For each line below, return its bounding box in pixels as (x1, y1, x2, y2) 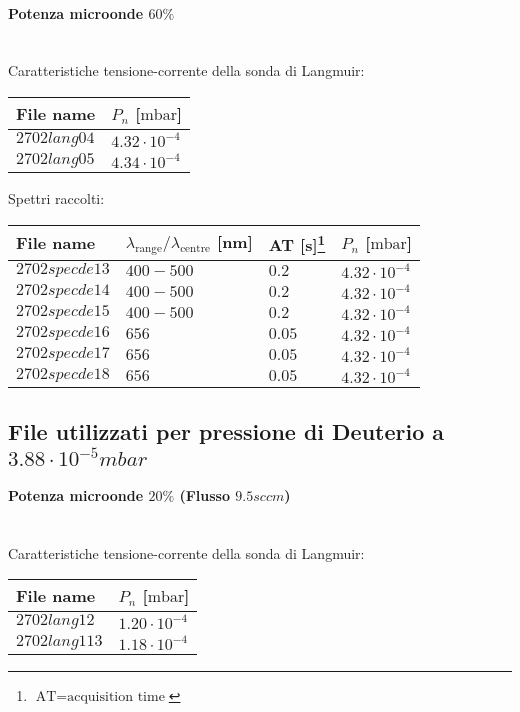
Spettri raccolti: (8, 187, 105, 208)
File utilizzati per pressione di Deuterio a (8, 416, 445, 447)
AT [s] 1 (268, 229, 326, 256)
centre (180, 243, 211, 255)
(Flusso (179, 485, 230, 506)
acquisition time (67, 690, 165, 705)
